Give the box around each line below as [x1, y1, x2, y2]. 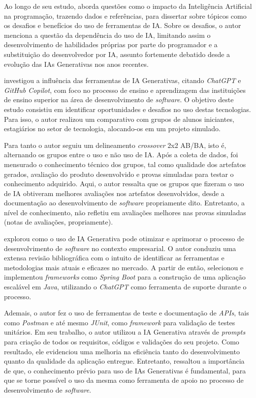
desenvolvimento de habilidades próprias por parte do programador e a [4, 39, 218, 50]
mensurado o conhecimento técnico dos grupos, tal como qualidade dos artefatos [4, 159, 246, 169]
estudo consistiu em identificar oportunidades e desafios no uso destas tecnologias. [4, 104, 251, 114]
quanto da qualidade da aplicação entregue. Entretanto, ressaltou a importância [4, 356, 245, 366]
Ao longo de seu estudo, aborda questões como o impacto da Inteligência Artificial [4, 1, 252, 11]
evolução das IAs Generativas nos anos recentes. [4, 58, 149, 69]
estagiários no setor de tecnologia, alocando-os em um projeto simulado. [4, 123, 221, 134]
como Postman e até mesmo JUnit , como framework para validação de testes [4, 317, 235, 327]
